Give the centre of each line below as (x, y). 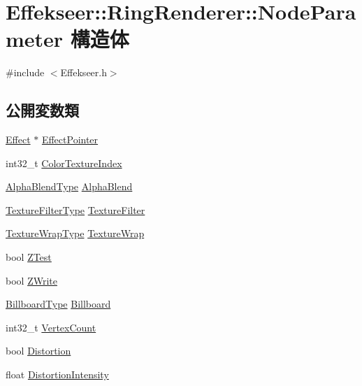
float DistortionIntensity (57, 374)
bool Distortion (38, 351)
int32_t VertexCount (51, 327)
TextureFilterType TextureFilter (75, 209)
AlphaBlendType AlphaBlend (69, 186)
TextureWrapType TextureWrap (75, 233)
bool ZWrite (31, 280)
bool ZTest (29, 257)
